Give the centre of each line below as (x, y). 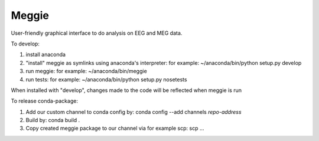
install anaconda (46, 55)
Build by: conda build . (53, 120)
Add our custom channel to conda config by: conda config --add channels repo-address (134, 112)
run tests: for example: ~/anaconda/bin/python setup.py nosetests (106, 79)
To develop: (25, 44)
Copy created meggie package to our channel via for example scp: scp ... (115, 128)
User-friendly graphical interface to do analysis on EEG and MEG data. (97, 33)
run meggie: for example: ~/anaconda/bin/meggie (86, 71)
